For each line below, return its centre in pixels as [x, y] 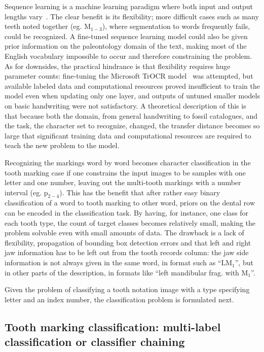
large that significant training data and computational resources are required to [128, 135]
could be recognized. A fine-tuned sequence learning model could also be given [126, 36]
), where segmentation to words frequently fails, [176, 26]
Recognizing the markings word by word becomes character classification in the [128, 162]
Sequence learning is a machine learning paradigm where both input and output [129, 6]
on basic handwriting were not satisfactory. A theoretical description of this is [125, 105]
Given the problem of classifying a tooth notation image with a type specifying [127, 289]
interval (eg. [23, 192]
